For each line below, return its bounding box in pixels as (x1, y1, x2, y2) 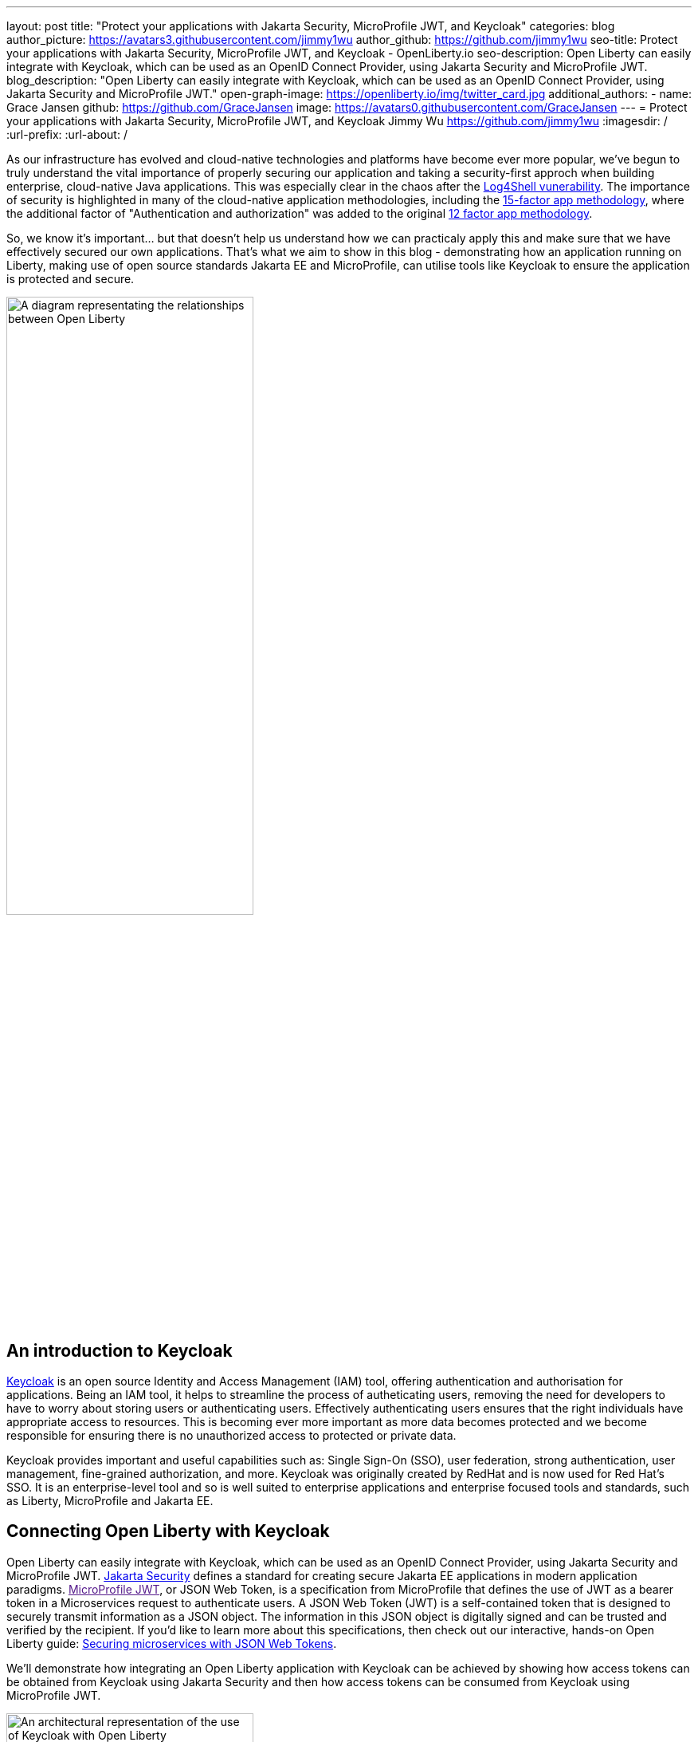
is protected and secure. (6, 272, 135, 286)
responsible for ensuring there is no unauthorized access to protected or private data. (6, 1429, 457, 1443)
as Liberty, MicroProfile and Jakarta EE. (6, 1494, 214, 1508)
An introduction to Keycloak (6, 1340, 233, 1361)
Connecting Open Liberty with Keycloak (6, 1521, 330, 1542)
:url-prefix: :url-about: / (6, 128, 127, 141)
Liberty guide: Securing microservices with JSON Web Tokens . (6, 1636, 337, 1650)
